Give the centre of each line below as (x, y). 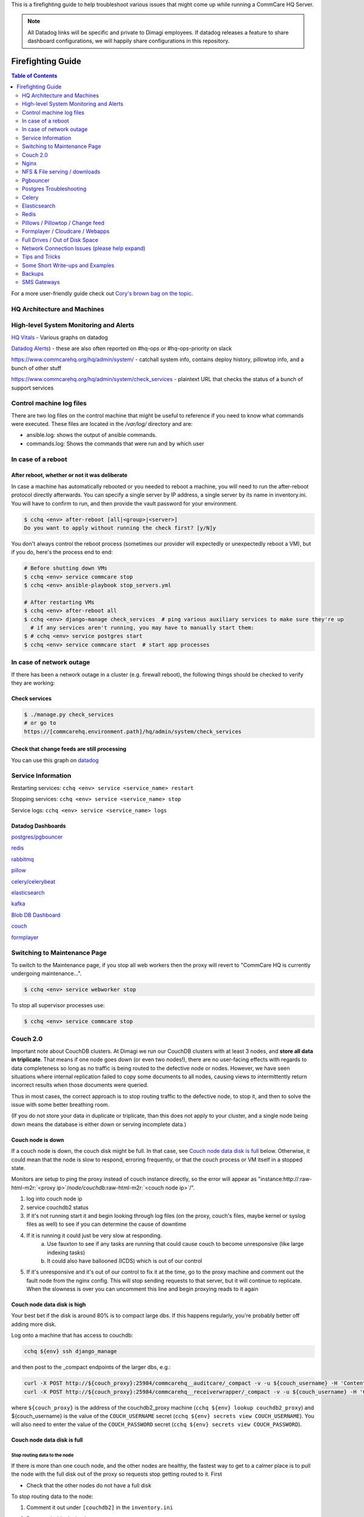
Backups (33, 274)
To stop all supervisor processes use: (58, 1005)
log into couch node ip (54, 1199)
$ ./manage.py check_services (69, 714)
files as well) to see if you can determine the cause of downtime (106, 1224)
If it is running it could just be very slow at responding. (94, 1235)
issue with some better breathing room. (60, 1105)
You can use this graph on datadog (55, 760)
